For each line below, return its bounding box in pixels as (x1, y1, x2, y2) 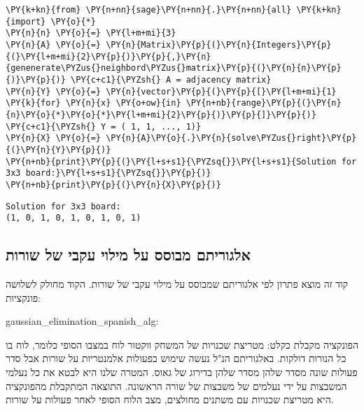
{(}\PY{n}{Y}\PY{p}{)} (6, 144, 111, 155)
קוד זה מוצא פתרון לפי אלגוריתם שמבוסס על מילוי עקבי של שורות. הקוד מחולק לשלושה (6, 277, 349, 291)
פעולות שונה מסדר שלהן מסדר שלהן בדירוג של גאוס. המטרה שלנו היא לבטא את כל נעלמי (6, 364, 358, 379)
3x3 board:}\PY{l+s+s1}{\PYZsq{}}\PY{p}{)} (6, 168, 211, 179)
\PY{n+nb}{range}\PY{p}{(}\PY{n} (185, 98, 342, 109)
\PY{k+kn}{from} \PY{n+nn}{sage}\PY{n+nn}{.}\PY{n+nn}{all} (6, 5, 292, 15)
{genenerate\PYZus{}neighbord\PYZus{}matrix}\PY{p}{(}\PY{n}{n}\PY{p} (6, 63, 342, 74)
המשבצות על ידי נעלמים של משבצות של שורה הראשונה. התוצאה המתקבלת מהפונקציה (6, 378, 347, 393)
